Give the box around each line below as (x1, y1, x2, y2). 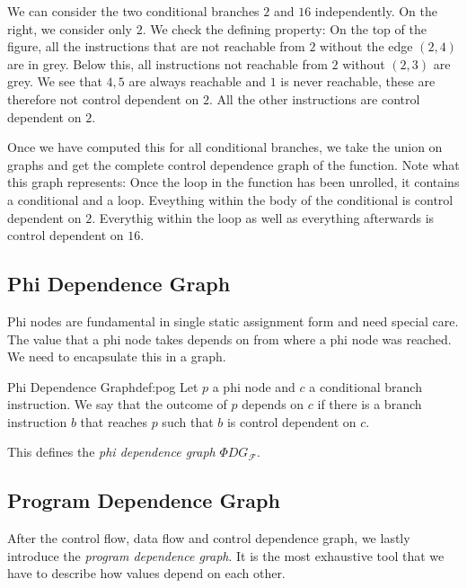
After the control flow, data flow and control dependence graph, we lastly (7, 529, 410, 548)
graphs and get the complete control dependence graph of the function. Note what (7, 155, 460, 174)
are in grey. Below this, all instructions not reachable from (7, 54, 328, 73)
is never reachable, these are (280, 72, 436, 91)
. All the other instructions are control (208, 89, 420, 108)
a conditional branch (309, 377, 422, 396)
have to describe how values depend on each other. (7, 564, 286, 583)
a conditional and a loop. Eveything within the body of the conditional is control (7, 190, 454, 209)
